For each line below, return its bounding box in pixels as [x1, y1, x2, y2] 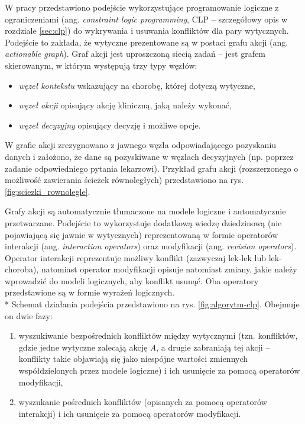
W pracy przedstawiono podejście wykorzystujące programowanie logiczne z [5, 1, 279, 13]
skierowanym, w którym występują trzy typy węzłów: [5, 59, 197, 71]
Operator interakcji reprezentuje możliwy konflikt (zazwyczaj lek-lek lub [5, 251, 266, 264]
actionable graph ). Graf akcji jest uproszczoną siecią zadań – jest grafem [5, 47, 265, 60]
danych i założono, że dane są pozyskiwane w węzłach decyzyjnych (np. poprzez [5, 150, 294, 162]
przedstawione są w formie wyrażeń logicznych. [5, 286, 175, 298]
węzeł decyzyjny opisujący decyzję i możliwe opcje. [18, 118, 201, 131]
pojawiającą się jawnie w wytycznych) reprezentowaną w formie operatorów [5, 228, 278, 240]
